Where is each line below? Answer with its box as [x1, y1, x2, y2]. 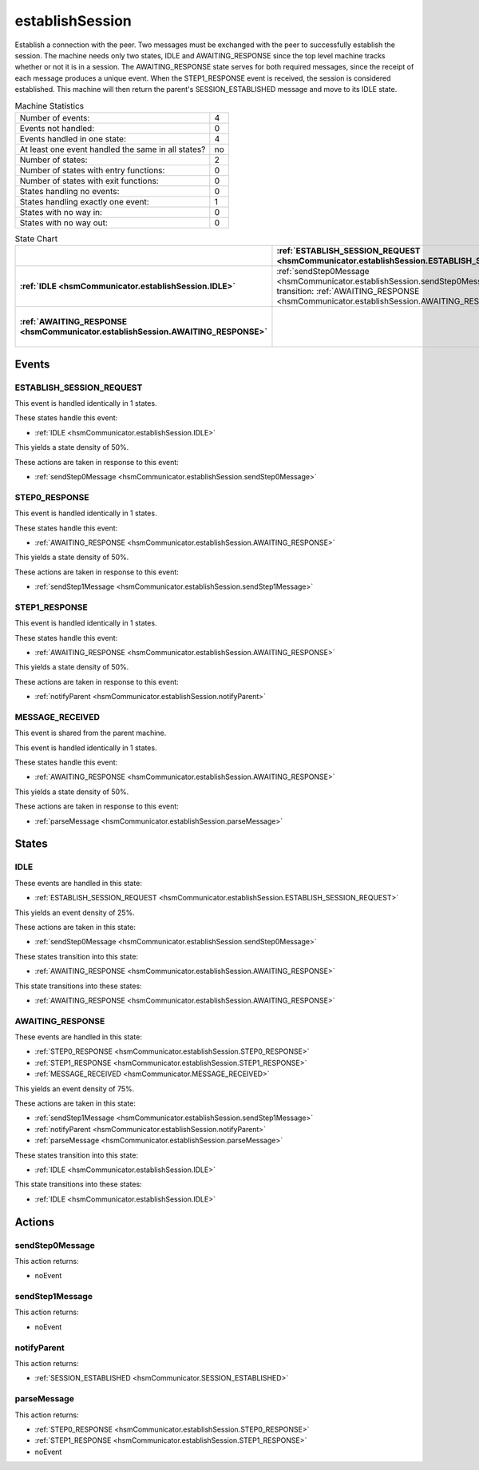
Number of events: [19, 112, 90, 123]
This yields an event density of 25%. [14, 908, 135, 917]
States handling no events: [19, 185, 120, 197]
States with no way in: [19, 206, 103, 217]
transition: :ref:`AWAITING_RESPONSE [276, 286, 420, 297]
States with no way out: [19, 217, 108, 228]
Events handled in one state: [19, 133, 127, 144]
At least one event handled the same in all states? [19, 144, 206, 155]
